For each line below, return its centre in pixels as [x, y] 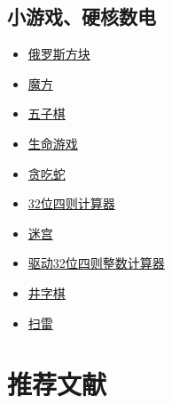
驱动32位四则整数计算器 [96, 263]
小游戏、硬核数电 [82, 16]
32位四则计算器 [71, 203]
